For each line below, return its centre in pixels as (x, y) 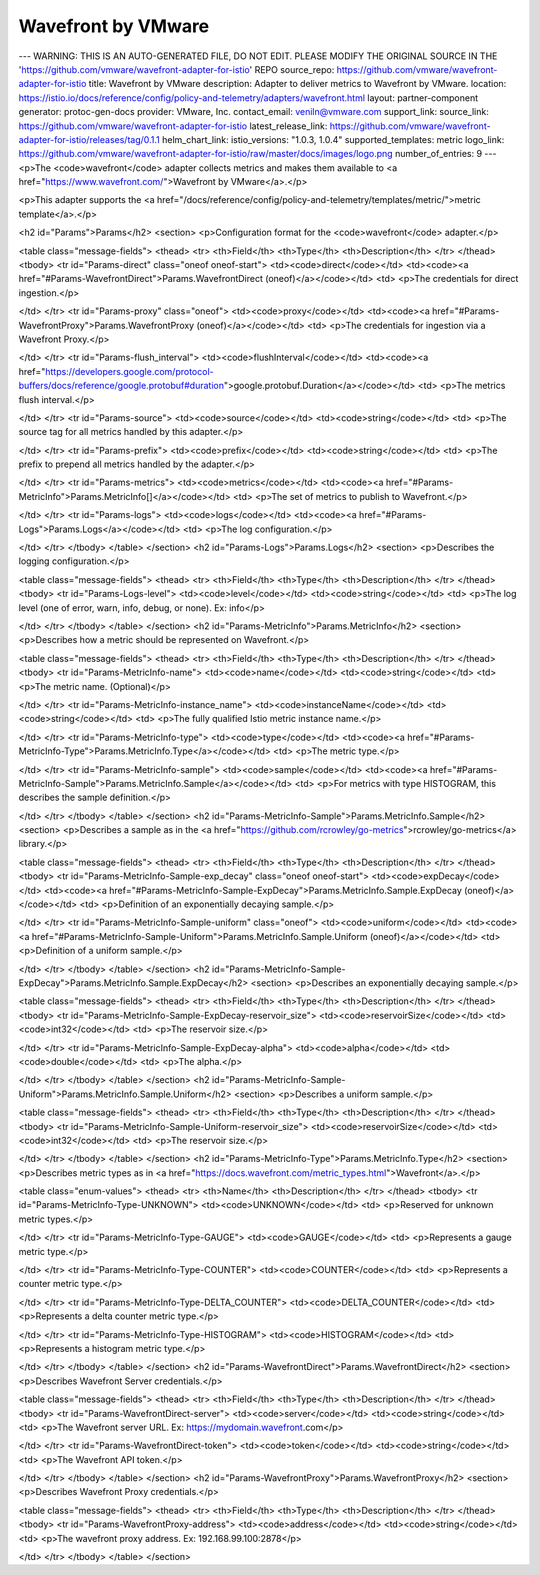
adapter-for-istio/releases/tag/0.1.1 (89, 139)
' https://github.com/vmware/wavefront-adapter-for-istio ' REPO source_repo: (176, 69)
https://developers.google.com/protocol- (129, 371)
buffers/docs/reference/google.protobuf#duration (121, 386)
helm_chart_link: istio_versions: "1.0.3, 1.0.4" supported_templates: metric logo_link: (333, 139)
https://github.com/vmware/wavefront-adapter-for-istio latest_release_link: (173, 126)
